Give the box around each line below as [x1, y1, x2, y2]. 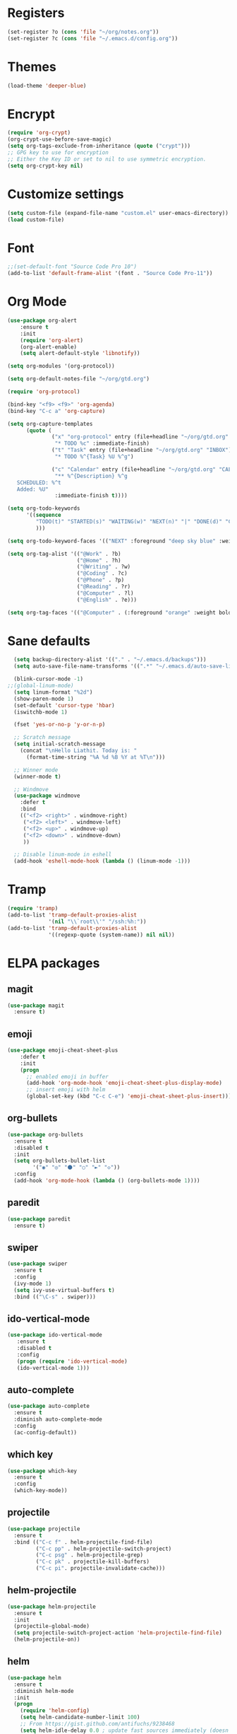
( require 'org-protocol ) [7, 388, 80, 395]
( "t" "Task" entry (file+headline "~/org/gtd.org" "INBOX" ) [51, 447, 232, 454]
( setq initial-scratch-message [13, 740, 106, 747]
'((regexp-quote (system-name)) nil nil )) [48, 931, 175, 938]
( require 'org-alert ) [20, 337, 83, 344]
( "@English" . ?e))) [76, 596, 138, 603]
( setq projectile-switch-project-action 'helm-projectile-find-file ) [13, 1629, 222, 1636]
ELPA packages [7, 955, 100, 971]
